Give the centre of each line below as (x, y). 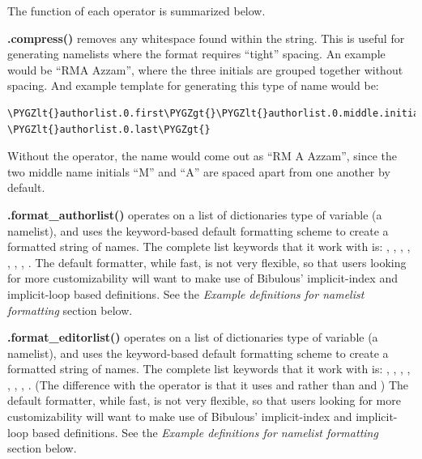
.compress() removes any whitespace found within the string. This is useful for (206, 38)
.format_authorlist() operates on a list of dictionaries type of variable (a (195, 214)
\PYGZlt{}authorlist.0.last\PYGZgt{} (109, 129)
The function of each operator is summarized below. (136, 11)
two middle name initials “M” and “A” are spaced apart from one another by (199, 171)
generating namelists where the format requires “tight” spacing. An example (196, 54)
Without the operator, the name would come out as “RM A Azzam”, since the (202, 156)
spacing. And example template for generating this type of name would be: (193, 85)
